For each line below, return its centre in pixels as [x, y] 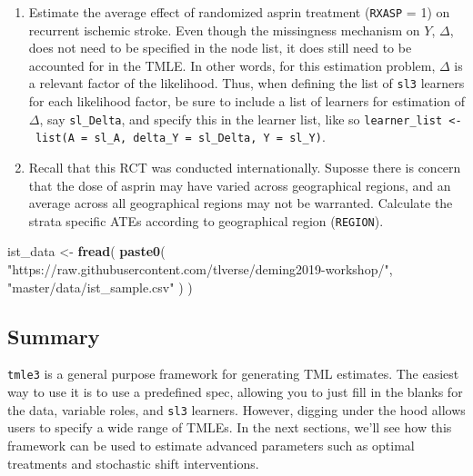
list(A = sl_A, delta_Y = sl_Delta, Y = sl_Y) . [180, 137]
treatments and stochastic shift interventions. [133, 463]
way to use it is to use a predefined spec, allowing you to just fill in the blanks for [235, 392]
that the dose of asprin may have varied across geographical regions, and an [240, 185]
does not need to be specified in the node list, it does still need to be [220, 48]
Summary [54, 336]
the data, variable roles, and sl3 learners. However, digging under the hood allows [236, 409]
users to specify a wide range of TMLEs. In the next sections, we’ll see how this [230, 427]
